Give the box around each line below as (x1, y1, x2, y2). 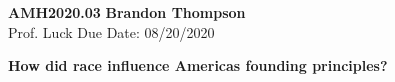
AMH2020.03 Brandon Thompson (8, 2, 246, 22)
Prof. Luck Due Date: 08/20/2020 (8, 21, 215, 42)
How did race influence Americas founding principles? (8, 55, 388, 76)
